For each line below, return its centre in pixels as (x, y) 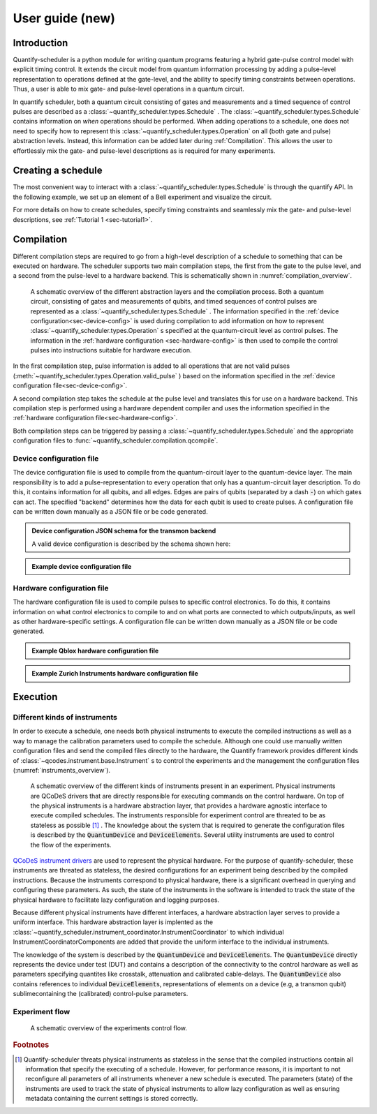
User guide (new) (64, 18)
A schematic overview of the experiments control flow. (109, 1028)
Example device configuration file (82, 567)
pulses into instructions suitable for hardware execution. (111, 350)
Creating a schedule (58, 171)
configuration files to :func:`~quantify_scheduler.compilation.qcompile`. (116, 440)
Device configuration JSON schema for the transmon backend (124, 531)
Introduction (40, 43)
